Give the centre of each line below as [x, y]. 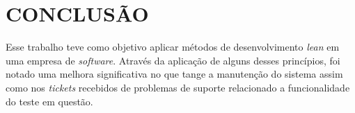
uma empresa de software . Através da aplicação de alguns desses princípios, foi [173, 60]
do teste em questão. [49, 101]
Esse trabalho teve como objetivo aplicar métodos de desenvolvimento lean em [173, 47]
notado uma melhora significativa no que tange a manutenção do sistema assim [174, 74]
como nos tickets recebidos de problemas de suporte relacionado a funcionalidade [178, 87]
